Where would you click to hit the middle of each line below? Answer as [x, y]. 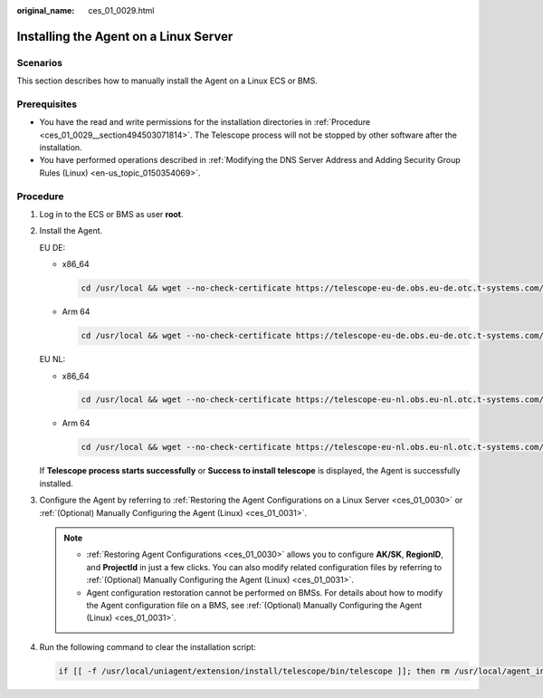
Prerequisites [47, 104]
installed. [57, 483]
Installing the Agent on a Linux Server [125, 36]
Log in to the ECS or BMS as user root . [112, 214]
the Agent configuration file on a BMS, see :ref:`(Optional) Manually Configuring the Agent [254, 605]
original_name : [46, 10]
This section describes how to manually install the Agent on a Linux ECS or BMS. [167, 81]
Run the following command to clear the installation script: [148, 646]
